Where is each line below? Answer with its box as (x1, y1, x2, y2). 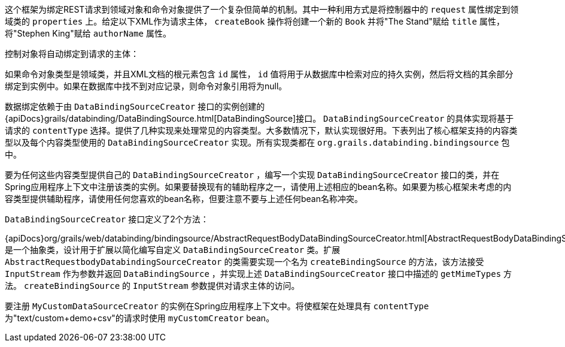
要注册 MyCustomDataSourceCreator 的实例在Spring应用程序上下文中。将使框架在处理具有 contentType (5, 301, 429, 311)
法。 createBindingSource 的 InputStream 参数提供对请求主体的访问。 (5, 280, 300, 291)
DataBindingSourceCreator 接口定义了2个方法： (5, 214, 209, 224)
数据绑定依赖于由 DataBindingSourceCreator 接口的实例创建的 (5, 101, 265, 111)
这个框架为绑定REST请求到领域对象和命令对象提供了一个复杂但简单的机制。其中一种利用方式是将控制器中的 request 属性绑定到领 (5, 4, 519, 14)
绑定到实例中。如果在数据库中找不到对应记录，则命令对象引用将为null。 (5, 81, 287, 91)
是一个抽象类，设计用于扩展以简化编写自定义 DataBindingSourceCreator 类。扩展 (5, 245, 341, 255)
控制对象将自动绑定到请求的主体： (5, 49, 139, 59)
